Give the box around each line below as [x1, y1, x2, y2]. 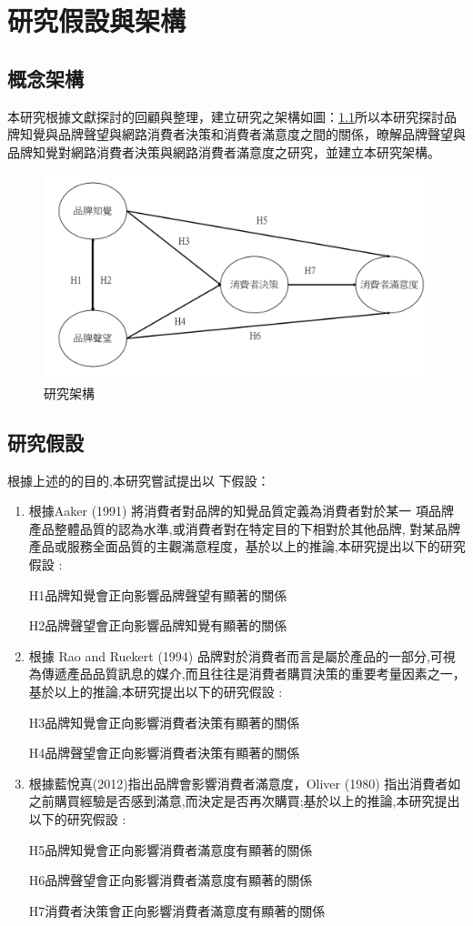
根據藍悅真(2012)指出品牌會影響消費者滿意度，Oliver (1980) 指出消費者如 [28, 773, 461, 792]
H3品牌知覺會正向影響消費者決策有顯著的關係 [28, 712, 300, 731]
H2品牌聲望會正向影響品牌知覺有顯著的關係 [28, 616, 287, 635]
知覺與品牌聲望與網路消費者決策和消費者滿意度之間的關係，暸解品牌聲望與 [19, 125, 466, 144]
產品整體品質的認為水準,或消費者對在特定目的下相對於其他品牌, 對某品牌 [28, 518, 461, 538]
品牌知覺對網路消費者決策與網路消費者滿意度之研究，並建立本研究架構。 [7, 142, 440, 161]
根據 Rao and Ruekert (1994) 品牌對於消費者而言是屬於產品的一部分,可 [28, 646, 443, 665]
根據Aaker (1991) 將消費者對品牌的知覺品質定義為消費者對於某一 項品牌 [28, 501, 454, 520]
